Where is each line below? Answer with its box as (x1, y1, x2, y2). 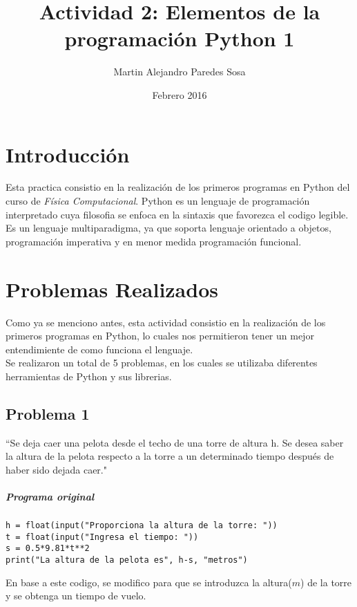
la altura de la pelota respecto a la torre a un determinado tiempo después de (6, 449, 334, 463)
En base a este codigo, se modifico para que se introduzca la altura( (6, 575, 292, 589)
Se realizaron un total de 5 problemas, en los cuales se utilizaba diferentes (6, 355, 318, 370)
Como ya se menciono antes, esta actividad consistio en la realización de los (6, 315, 326, 329)
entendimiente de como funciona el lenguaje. (6, 342, 193, 356)
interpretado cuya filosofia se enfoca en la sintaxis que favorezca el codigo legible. (6, 207, 349, 221)
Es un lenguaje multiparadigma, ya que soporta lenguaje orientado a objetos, (6, 221, 331, 235)
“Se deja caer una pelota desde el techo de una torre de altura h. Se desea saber (6, 435, 344, 449)
